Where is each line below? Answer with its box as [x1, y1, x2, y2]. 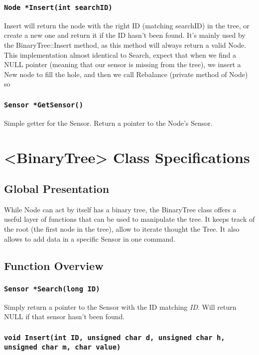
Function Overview [4, 258, 104, 273]
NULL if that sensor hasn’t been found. [4, 311, 125, 322]
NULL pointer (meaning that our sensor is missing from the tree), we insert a [4, 59, 241, 70]
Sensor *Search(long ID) [4, 284, 100, 293]
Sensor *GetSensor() [4, 100, 84, 109]
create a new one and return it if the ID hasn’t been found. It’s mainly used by [4, 30, 246, 40]
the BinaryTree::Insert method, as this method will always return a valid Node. [4, 39, 247, 50]
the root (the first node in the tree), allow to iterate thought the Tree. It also [4, 224, 240, 234]
